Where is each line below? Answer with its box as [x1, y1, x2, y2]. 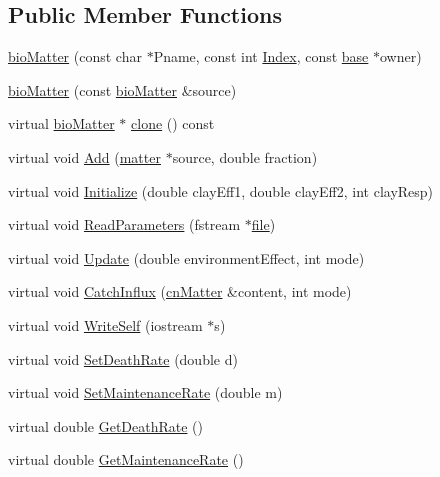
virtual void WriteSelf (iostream [8, 314, 203, 335]
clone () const [131, 113, 215, 134]
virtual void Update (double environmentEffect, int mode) [8, 247, 365, 268]
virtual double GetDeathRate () [8, 415, 204, 436]
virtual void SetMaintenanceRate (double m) [8, 382, 283, 403]
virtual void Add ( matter [8, 146, 161, 167]
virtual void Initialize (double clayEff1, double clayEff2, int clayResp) [8, 180, 434, 201]
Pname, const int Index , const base [153, 46, 369, 67]
